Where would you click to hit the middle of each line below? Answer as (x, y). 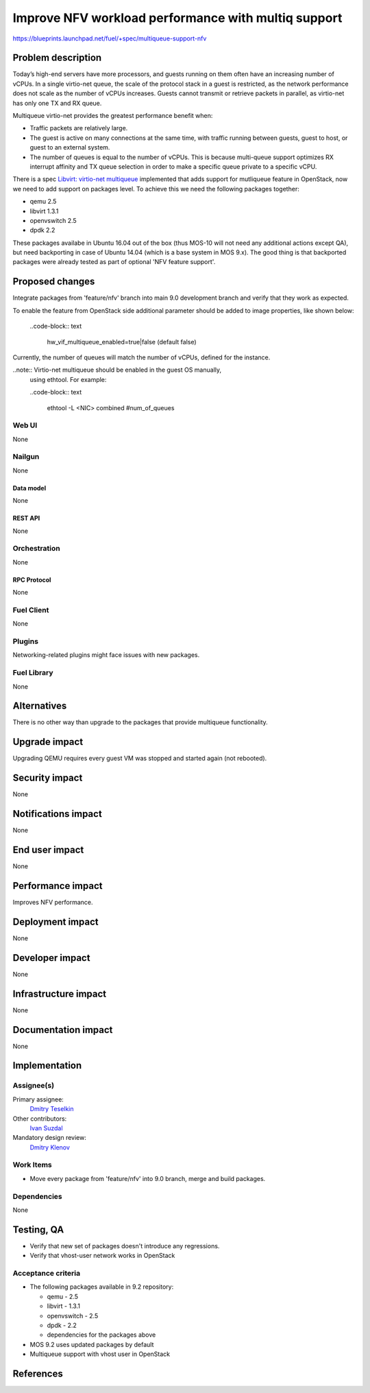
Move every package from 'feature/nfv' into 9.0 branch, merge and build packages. (148, 1178)
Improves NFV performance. (53, 902)
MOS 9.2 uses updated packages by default (92, 1344)
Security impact (48, 778)
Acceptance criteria (47, 1274)
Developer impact (51, 958)
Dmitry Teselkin (52, 1109)
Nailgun (26, 457)
